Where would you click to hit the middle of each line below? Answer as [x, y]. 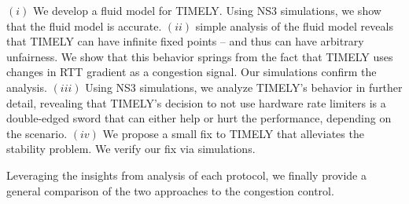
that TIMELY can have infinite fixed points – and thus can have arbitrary [185, 41]
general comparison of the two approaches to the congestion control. [170, 190]
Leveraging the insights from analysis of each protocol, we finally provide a [186, 175]
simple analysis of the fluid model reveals [294, 25]
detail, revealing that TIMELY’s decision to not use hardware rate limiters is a [196, 102]
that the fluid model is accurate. [84, 25]
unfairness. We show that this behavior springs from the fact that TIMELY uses [200, 56]
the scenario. [37, 133]
